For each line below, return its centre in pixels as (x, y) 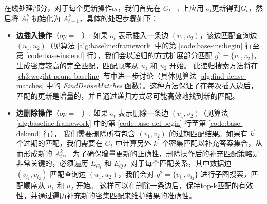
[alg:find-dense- (223, 75)
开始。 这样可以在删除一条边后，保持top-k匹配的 (157, 185)
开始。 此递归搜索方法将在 (214, 65)
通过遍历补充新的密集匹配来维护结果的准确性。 (117, 195)
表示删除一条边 (144, 113)
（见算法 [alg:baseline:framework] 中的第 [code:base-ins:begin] (144, 45)
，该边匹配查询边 (228, 35)
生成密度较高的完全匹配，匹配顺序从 (77, 65)
